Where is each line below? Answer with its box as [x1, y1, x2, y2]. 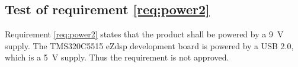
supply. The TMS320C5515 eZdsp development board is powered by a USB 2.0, [5, 39, 294, 52]
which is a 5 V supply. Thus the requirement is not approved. [5, 51, 229, 63]
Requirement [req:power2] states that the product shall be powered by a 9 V [5, 28, 284, 40]
